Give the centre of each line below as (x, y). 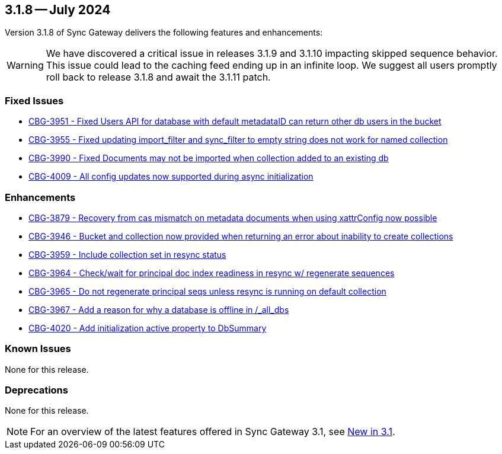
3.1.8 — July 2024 (58, 10)
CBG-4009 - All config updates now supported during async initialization (171, 177)
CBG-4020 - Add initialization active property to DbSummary (148, 328)
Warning (25, 65)
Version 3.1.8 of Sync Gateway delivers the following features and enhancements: (164, 33)
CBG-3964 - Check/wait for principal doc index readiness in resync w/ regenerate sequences (212, 273)
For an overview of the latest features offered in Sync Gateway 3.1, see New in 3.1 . (213, 432)
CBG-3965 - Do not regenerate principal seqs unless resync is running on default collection (207, 291)
